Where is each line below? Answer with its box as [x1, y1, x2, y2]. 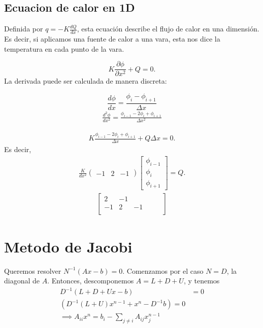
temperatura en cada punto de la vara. [4, 43, 124, 54]
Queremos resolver [4, 265, 61, 276]
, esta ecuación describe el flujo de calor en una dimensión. [77, 23, 259, 34]
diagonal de [4, 275, 40, 286]
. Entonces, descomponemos [47, 275, 134, 286]
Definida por [4, 23, 43, 34]
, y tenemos [183, 275, 220, 286]
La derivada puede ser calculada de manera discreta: [4, 76, 167, 86]
